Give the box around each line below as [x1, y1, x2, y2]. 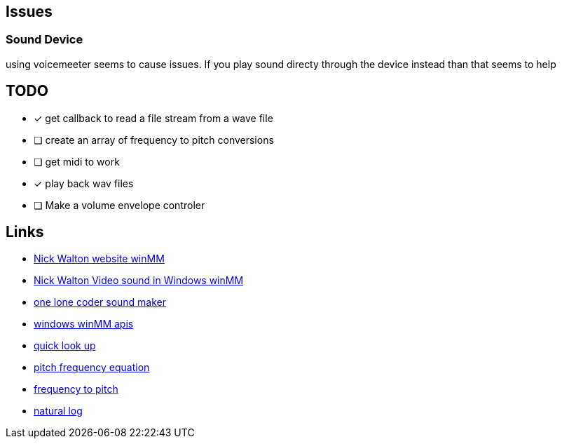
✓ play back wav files [34, 177, 134, 189]
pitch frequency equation [34, 361, 150, 374]
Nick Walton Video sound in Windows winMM [34, 274, 244, 287]
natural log [34, 405, 83, 417]
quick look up [34, 339, 96, 352]
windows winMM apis [34, 318, 134, 330]
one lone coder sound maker [34, 296, 167, 309]
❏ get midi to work [34, 155, 120, 168]
